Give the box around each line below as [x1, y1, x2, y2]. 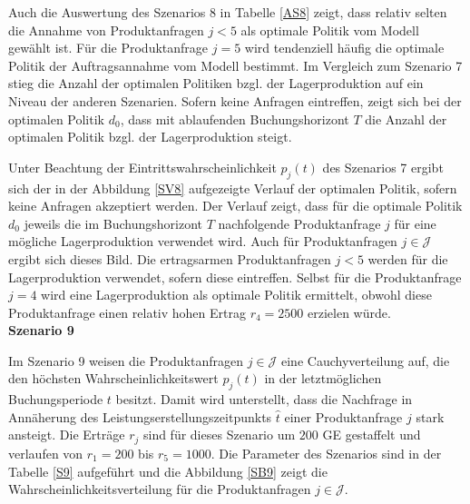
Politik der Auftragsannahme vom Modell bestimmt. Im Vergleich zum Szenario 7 [8, 55, 463, 74]
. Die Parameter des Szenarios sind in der [211, 443, 442, 462]
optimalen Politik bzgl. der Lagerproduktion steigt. [8, 127, 292, 146]
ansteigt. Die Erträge [8, 425, 125, 444]
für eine [394, 213, 436, 232]
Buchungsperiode [8, 390, 103, 409]
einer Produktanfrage [284, 407, 403, 426]
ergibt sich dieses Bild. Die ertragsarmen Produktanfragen [8, 249, 331, 268]
